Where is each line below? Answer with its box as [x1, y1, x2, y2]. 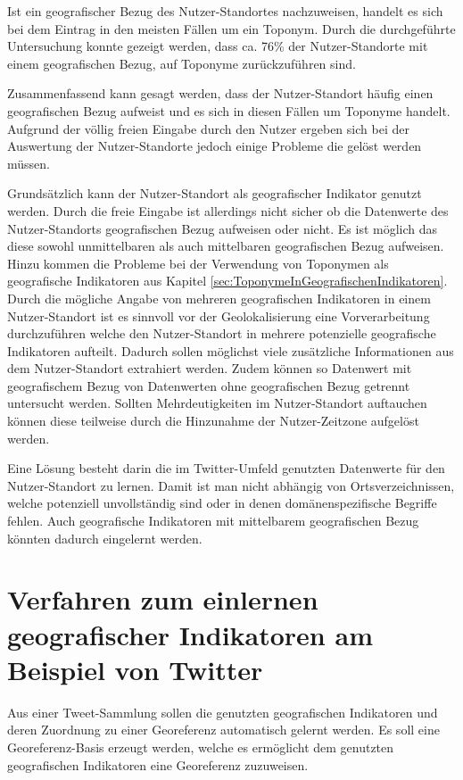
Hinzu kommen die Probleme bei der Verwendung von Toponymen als [7, 253, 389, 272]
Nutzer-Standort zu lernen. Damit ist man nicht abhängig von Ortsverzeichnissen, [7, 476, 455, 494]
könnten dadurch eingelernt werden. [7, 528, 203, 547]
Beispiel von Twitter [7, 651, 263, 687]
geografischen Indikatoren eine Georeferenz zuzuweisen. [7, 755, 309, 774]
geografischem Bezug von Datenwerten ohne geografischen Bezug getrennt [7, 376, 410, 394]
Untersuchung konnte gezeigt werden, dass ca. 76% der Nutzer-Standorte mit [7, 37, 428, 55]
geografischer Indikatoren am [7, 616, 373, 652]
